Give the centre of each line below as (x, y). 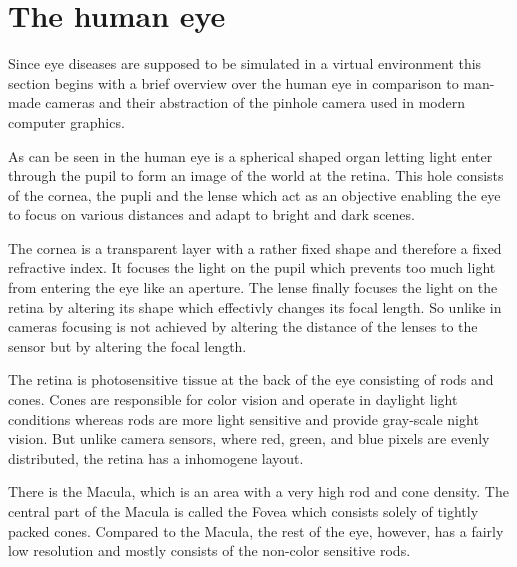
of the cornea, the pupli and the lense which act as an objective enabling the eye (254, 194)
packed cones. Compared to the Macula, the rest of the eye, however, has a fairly (256, 530)
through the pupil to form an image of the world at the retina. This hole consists (256, 175)
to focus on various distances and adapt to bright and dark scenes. (211, 214)
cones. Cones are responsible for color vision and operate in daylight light (233, 399)
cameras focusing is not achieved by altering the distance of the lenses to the (243, 326)
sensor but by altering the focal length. (127, 345)
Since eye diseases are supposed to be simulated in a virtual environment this (245, 63)
